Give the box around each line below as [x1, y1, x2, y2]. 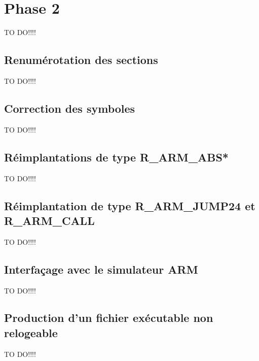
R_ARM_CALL [4, 212, 95, 228]
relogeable [4, 324, 58, 340]
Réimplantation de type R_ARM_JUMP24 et [4, 198, 255, 213]
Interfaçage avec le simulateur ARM [4, 261, 198, 277]
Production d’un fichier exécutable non [4, 310, 213, 325]
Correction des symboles [4, 100, 135, 116]
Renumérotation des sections [4, 52, 158, 68]
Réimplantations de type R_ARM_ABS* [4, 149, 229, 165]
